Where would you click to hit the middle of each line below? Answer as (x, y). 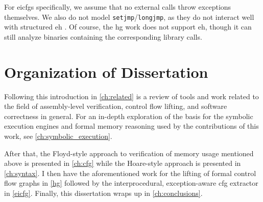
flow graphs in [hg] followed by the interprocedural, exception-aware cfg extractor (131, 183)
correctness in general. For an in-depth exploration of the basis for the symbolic (129, 116)
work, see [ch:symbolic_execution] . (58, 136)
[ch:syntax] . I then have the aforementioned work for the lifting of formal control (130, 173)
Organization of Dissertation (106, 71)
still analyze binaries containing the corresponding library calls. (103, 36)
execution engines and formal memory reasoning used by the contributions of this (131, 126)
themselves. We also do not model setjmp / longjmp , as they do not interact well (129, 17)
